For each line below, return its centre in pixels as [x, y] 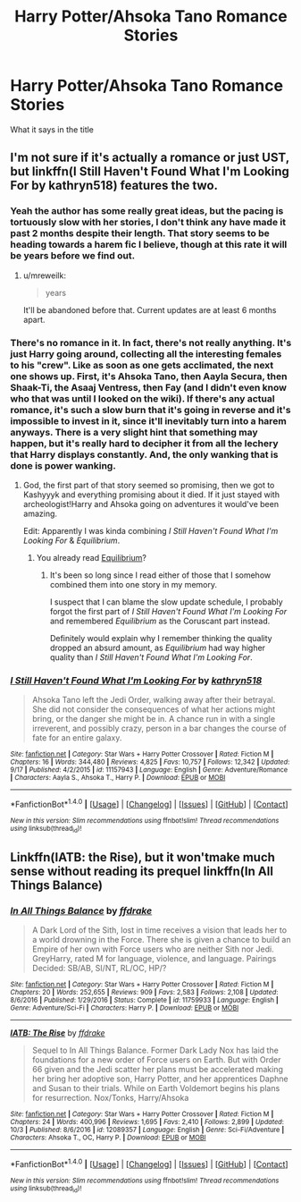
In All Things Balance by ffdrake [81, 910]
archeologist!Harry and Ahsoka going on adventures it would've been [151, 504]
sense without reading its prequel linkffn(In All [142, 871]
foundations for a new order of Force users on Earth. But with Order [156, 1059]
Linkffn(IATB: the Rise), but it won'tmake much [143, 857]
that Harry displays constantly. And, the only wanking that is [144, 454]
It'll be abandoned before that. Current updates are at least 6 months [150, 309]
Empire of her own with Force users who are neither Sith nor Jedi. [153, 949]
